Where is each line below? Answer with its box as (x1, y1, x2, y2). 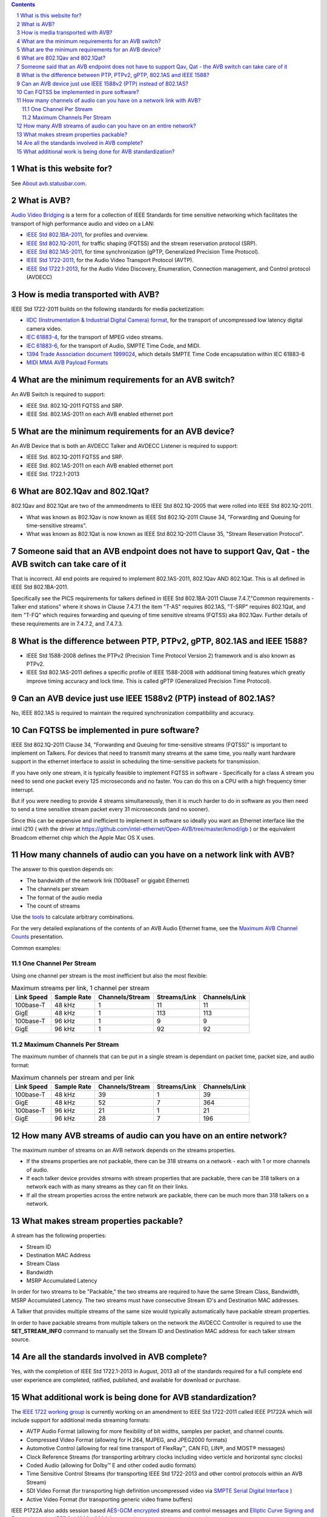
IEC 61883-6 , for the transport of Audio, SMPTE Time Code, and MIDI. (26, 342, 201, 349)
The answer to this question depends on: (11, 865, 114, 873)
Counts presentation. (11, 933, 64, 941)
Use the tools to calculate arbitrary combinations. (11, 913, 134, 921)
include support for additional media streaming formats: (11, 1417, 151, 1424)
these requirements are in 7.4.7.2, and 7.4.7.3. (11, 620, 124, 627)
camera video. (26, 325, 62, 332)
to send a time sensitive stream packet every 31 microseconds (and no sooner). (11, 806, 210, 813)
